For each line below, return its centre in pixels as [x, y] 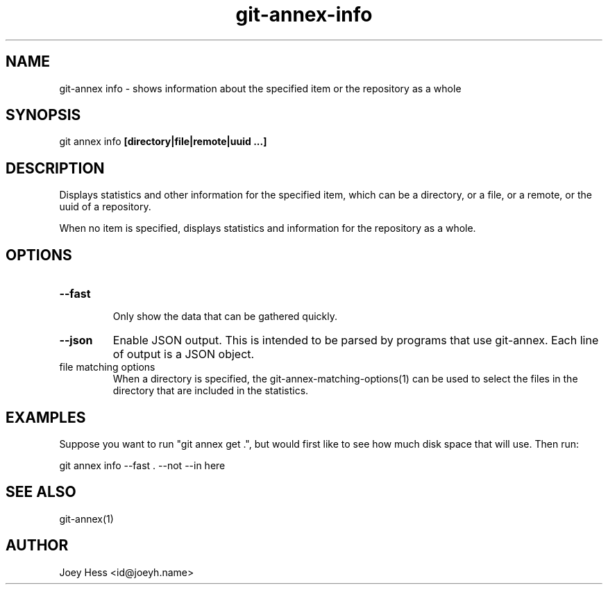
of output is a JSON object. [184, 354]
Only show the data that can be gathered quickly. [225, 317]
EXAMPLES [46, 417]
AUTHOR [37, 546]
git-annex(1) [86, 519]
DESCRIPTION [55, 168]
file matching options [107, 367]
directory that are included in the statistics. [211, 391]
